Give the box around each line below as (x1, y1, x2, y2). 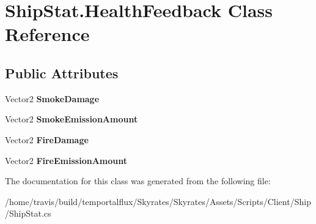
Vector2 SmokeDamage (5, 92, 100, 105)
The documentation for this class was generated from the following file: (5, 174, 271, 187)
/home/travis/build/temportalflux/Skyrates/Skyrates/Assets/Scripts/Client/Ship (5, 195, 311, 207)
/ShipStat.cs (5, 207, 51, 220)
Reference (5, 21, 90, 47)
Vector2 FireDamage (5, 133, 89, 146)
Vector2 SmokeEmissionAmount (5, 113, 138, 125)
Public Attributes (5, 63, 119, 82)
